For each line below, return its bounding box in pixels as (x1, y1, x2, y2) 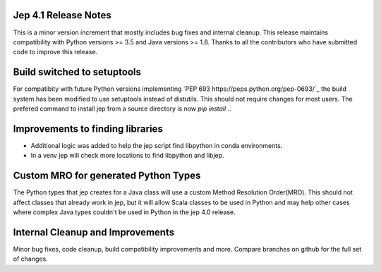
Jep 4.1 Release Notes (13, 9, 112, 21)
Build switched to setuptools (13, 66, 141, 78)
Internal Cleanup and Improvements (13, 226, 175, 238)
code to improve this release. (13, 48, 98, 56)
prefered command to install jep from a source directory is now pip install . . (13, 104, 232, 113)
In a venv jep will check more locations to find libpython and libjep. (30, 152, 225, 160)
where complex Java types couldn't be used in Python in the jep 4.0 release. (13, 208, 236, 216)
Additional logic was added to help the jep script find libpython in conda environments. (30, 141, 283, 149)
